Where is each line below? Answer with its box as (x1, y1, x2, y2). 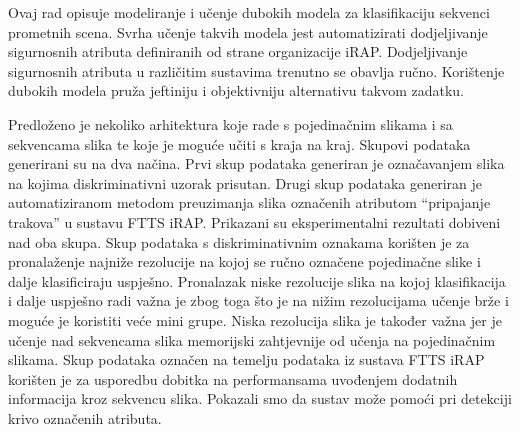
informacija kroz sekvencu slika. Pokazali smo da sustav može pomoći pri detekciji (8, 388, 512, 409)
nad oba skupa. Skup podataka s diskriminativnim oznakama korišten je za (8, 231, 470, 252)
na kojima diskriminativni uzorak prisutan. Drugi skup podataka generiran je (8, 172, 483, 193)
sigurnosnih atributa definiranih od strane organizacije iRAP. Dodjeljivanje (8, 41, 468, 62)
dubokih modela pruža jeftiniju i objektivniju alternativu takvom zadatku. (8, 80, 464, 101)
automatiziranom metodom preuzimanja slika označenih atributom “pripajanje (8, 192, 491, 213)
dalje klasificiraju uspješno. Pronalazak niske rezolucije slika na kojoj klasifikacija (8, 270, 506, 291)
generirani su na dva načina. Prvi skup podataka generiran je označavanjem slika (8, 153, 505, 174)
